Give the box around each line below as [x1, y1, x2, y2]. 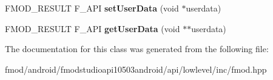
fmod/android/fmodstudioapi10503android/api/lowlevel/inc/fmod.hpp [5, 62, 267, 75]
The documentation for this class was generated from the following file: [5, 42, 269, 55]
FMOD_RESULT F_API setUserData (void [5, 2, 179, 14]
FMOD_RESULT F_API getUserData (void [5, 22, 180, 35]
